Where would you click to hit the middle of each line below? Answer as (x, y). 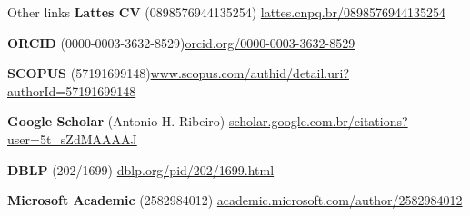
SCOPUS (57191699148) (79, 73)
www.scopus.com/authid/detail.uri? (250, 73)
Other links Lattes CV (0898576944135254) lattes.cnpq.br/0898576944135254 (226, 12)
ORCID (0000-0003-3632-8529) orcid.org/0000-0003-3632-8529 (181, 42)
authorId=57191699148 (72, 90)
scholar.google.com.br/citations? (318, 121)
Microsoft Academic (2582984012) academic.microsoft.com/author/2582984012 (235, 200)
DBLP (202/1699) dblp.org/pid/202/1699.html (141, 169)
